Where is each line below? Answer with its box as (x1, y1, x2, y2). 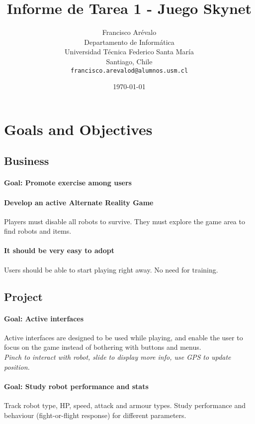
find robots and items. (4, 226, 72, 236)
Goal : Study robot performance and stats (4, 381, 149, 391)
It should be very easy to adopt (4, 245, 114, 256)
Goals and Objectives (4, 119, 153, 139)
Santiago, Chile (106, 56, 153, 66)
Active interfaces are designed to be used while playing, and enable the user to (4, 332, 243, 342)
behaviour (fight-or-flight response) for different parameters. (4, 410, 186, 420)
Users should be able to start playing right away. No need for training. (4, 264, 218, 275)
